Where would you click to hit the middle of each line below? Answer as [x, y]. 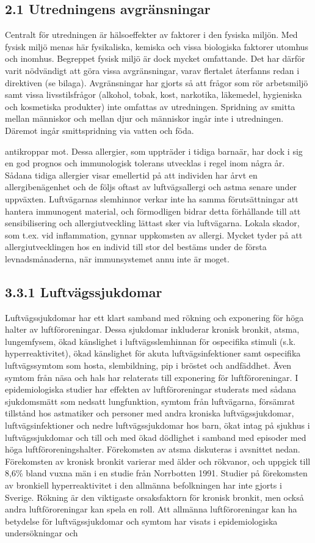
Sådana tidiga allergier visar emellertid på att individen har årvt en [131, 175]
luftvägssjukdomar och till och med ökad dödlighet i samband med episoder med [156, 437]
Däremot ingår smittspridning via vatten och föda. [100, 130]
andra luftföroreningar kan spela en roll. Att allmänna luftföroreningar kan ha [151, 509]
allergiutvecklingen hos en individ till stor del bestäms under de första [136, 247]
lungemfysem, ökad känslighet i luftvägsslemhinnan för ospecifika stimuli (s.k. [150, 341]
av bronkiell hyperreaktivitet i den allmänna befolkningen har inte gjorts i [143, 485]
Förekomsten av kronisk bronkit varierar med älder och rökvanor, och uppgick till [158, 461]
